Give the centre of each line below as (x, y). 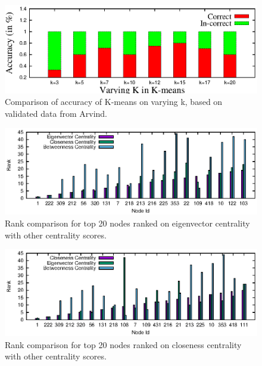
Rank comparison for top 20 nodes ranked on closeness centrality (123, 344)
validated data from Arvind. (56, 114)
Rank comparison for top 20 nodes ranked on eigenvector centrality (127, 223)
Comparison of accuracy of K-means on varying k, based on (114, 102)
